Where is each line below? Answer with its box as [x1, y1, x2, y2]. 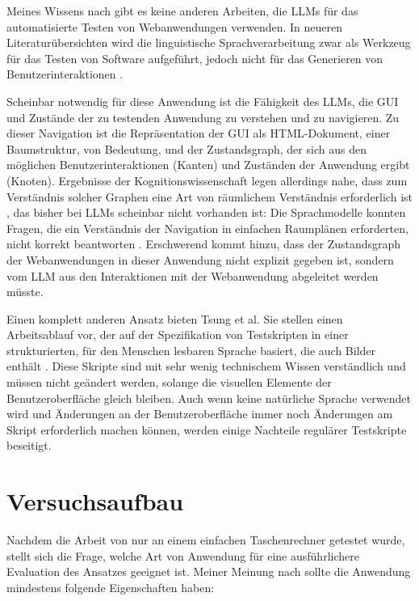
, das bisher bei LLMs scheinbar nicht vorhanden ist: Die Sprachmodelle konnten [6, 204, 406, 221]
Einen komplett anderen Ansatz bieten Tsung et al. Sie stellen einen [6, 310, 343, 327]
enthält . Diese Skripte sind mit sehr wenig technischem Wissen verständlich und [6, 358, 406, 375]
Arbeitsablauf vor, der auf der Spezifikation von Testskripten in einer [6, 326, 349, 343]
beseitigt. [6, 437, 52, 454]
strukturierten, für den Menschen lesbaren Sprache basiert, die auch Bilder [6, 341, 376, 358]
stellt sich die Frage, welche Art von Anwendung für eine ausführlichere [6, 547, 359, 564]
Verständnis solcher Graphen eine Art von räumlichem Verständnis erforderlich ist [6, 188, 413, 205]
